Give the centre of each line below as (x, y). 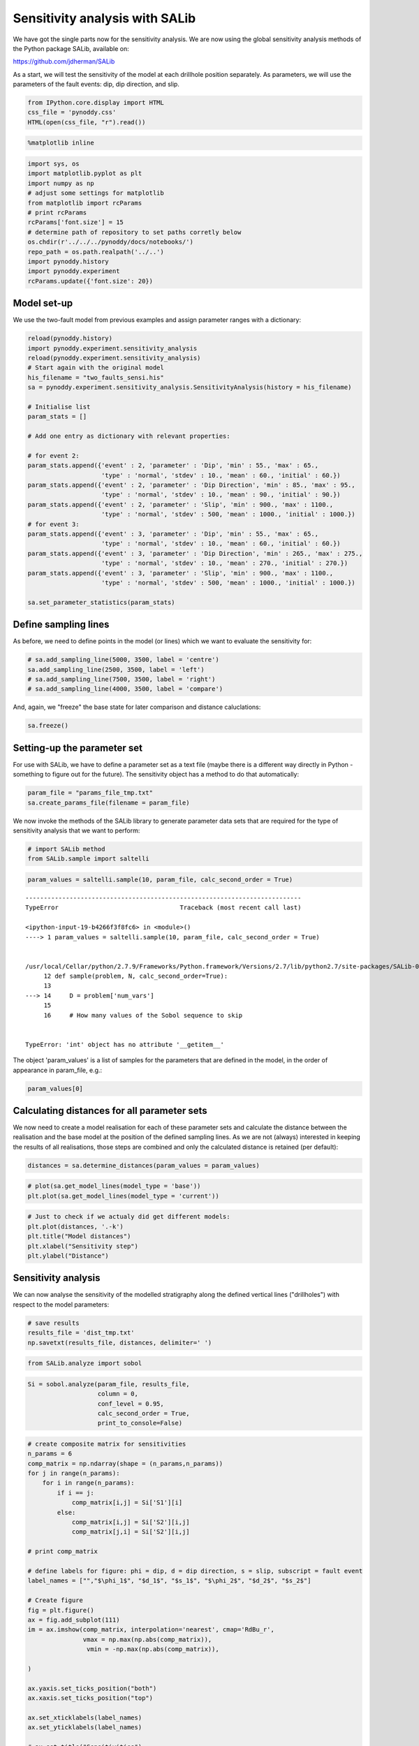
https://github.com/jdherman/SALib (64, 61)
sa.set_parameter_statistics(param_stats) (101, 602)
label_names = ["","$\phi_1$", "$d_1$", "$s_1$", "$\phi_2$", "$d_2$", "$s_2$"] (169, 1581)
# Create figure (56, 1600)
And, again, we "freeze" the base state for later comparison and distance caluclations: (137, 707)
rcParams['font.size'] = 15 (75, 222)
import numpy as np (61, 183)
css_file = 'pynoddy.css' (72, 112)
